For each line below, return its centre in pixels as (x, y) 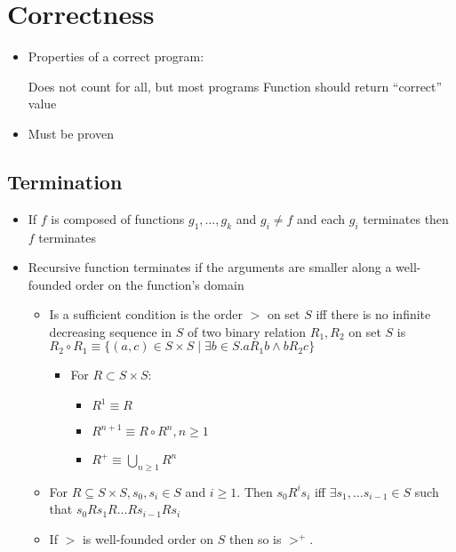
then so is (256, 539)
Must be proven (71, 133)
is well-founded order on (148, 539)
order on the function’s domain (160, 284)
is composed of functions (118, 218)
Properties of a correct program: (116, 56)
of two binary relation (247, 331)
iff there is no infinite (373, 314)
